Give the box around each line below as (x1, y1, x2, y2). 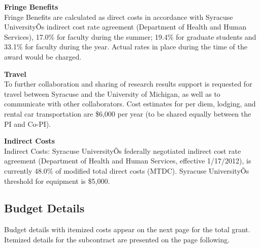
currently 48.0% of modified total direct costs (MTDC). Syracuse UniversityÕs (4, 165, 249, 176)
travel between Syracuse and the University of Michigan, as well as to (4, 88, 220, 99)
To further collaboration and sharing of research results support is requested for (4, 78, 252, 89)
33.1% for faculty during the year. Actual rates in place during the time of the (4, 41, 248, 52)
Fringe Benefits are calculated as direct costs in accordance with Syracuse (4, 11, 233, 22)
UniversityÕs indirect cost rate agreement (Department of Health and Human (4, 21, 246, 32)
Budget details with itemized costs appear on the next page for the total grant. (4, 224, 250, 235)
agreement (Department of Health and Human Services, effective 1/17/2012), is (4, 155, 251, 166)
